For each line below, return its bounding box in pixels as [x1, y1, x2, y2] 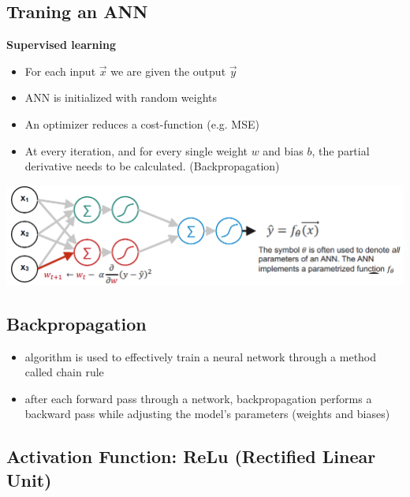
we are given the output [110, 62, 226, 79]
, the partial [311, 142, 370, 159]
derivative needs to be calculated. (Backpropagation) [24, 158, 280, 174]
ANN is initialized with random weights [24, 89, 218, 106]
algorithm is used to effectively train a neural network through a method [24, 348, 377, 364]
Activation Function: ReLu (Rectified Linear [6, 444, 376, 469]
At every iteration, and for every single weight [24, 142, 248, 159]
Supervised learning [6, 36, 117, 53]
